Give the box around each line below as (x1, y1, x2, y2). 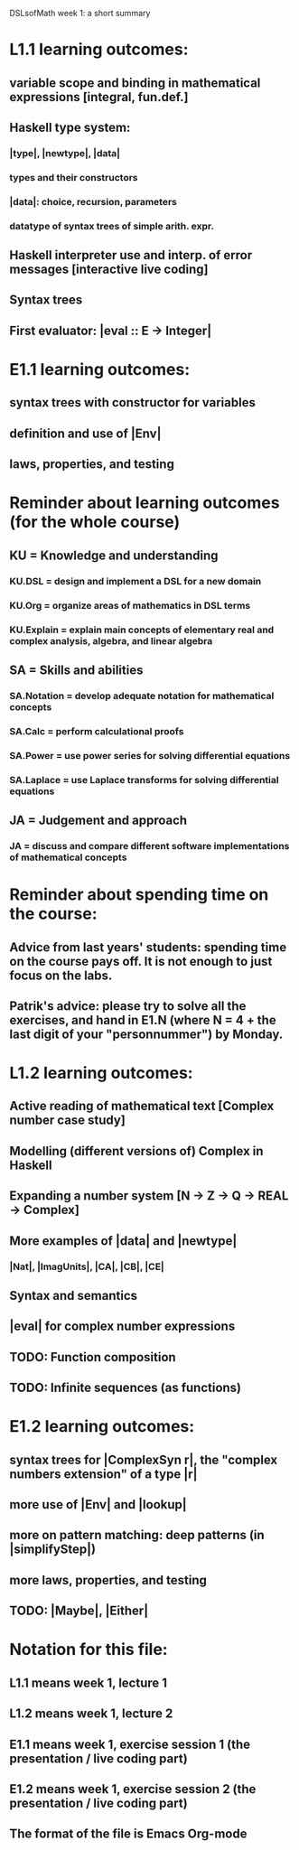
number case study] (9, 1113, 126, 1128)
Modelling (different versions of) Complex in (9, 1143, 264, 1159)
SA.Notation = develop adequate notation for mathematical (9, 689, 275, 702)
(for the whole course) (9, 512, 181, 532)
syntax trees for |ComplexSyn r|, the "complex (9, 1452, 278, 1467)
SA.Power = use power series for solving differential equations (9, 749, 291, 761)
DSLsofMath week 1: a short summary (9, 8, 151, 18)
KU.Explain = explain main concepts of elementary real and (9, 623, 275, 636)
